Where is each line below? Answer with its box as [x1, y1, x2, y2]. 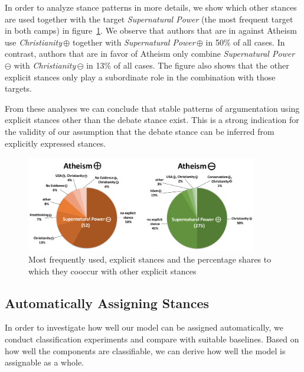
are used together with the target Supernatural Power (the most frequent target [5, 12, 293, 25]
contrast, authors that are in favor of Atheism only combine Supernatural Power [5, 47, 295, 60]
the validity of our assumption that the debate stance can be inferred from [5, 125, 274, 137]
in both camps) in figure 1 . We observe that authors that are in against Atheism [5, 24, 297, 37]
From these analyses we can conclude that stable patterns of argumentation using [5, 102, 300, 114]
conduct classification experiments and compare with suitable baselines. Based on [5, 333, 299, 345]
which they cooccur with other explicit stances [28, 264, 197, 277]
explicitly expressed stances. [5, 137, 106, 149]
